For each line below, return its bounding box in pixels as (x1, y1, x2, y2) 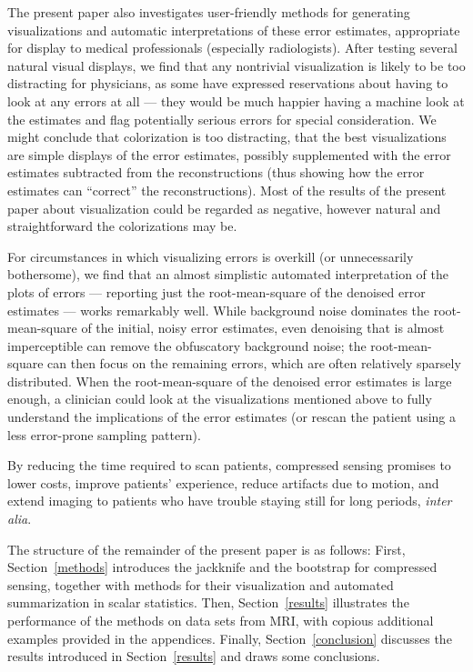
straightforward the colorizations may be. (7, 216, 237, 236)
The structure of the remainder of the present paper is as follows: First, (7, 539, 406, 558)
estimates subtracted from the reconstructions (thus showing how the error (7, 163, 425, 182)
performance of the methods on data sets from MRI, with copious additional (7, 611, 434, 629)
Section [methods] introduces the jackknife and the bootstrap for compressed (7, 557, 438, 577)
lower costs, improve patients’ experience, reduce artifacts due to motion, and (7, 473, 439, 492)
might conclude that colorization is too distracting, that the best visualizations (7, 127, 447, 146)
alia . (7, 509, 32, 528)
